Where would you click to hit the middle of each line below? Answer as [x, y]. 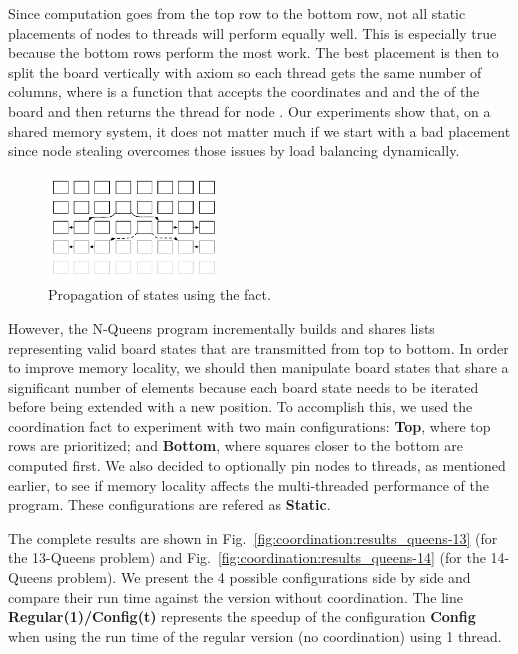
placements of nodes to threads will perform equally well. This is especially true [252, 32]
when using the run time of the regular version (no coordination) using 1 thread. [255, 635]
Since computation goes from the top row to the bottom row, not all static [237, 13]
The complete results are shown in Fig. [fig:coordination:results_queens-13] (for [253, 537]
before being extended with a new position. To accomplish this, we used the [240, 406]
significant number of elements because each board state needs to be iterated [243, 386]
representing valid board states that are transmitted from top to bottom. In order [258, 347]
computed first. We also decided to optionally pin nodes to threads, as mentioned [257, 465]
